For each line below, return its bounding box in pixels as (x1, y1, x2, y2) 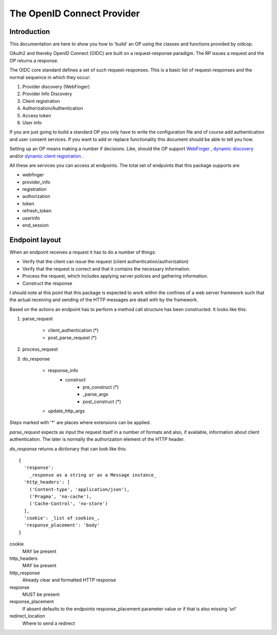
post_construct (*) (83, 398, 122, 405)
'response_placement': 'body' (24, 522, 100, 528)
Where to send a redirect (22, 620, 75, 626)
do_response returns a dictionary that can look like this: (9, 445, 127, 452)
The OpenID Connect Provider (9, 8, 140, 19)
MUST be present (22, 591, 60, 597)
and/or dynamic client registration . (9, 153, 84, 159)
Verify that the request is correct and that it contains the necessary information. (22, 265, 191, 272)
